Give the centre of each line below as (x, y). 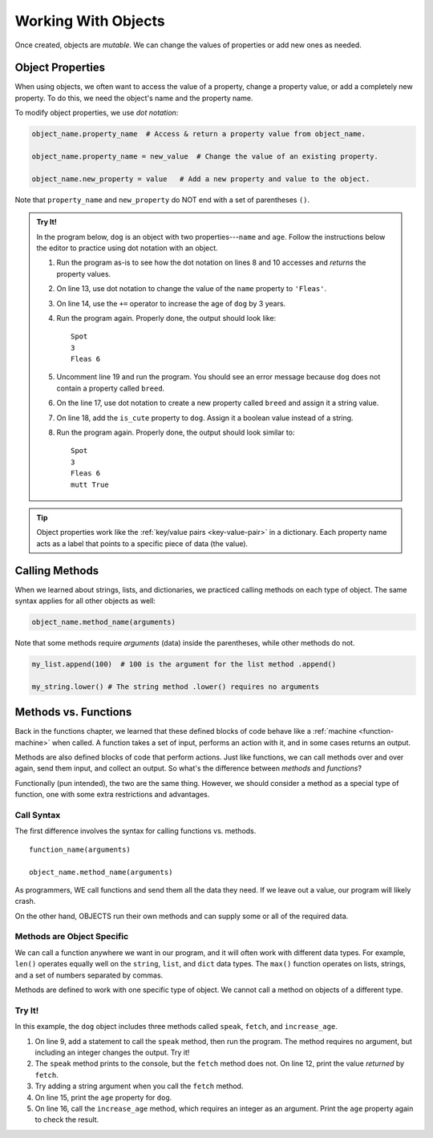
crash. (25, 901)
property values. (84, 273)
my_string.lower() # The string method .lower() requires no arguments (176, 686)
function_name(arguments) (80, 849)
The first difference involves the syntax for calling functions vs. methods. (136, 831)
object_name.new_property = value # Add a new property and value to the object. (201, 179)
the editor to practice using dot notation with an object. (127, 248)
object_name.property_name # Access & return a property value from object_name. (199, 134)
